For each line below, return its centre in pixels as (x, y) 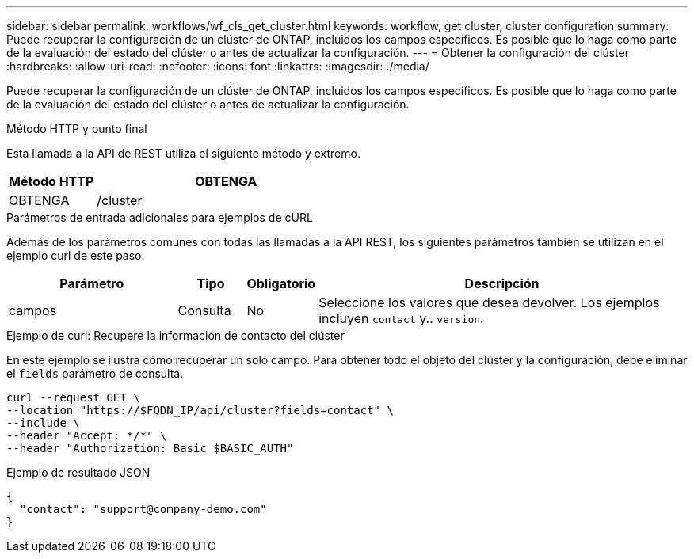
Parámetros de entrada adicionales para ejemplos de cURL (160, 217)
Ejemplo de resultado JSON (78, 472)
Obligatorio (281, 283)
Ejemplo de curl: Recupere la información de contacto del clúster (175, 335)
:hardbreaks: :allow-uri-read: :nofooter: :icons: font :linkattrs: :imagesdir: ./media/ (218, 66)
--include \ (43, 423)
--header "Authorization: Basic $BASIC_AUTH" (150, 448)
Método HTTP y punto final (77, 129)
